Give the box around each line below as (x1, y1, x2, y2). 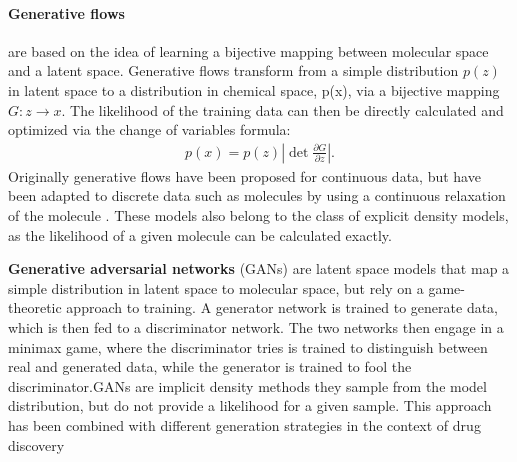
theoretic (8, 297, 62, 318)
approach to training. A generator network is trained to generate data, (66, 297, 499, 318)
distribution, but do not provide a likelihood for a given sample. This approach (8, 395, 492, 416)
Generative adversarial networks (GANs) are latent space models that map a (8, 258, 510, 279)
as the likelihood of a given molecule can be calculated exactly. (8, 224, 392, 245)
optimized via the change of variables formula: (8, 119, 291, 140)
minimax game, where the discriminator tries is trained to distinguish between (8, 336, 488, 357)
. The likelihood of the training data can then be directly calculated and (61, 99, 504, 120)
